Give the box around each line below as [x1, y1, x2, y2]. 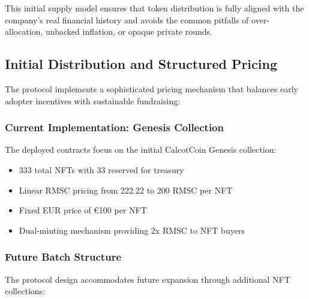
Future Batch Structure [5, 249, 122, 264]
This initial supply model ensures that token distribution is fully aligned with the [5, 2, 304, 14]
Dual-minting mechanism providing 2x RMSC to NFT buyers [19, 224, 245, 236]
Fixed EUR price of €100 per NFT [19, 204, 147, 216]
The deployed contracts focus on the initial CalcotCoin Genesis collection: [5, 143, 277, 156]
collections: [5, 285, 45, 297]
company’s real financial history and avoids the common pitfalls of [5, 13, 249, 26]
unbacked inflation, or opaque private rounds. [46, 25, 212, 38]
